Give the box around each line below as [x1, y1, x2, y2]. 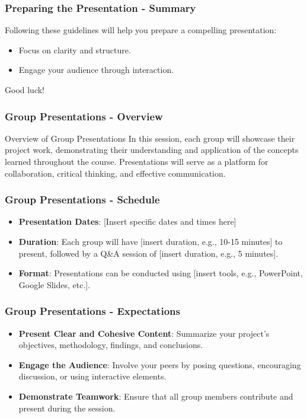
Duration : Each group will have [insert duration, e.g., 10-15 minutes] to [18, 235, 283, 247]
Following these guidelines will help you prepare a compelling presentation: [5, 24, 277, 36]
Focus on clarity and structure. [18, 43, 131, 56]
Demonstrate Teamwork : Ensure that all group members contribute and [18, 390, 293, 402]
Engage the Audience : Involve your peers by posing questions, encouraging [18, 358, 301, 371]
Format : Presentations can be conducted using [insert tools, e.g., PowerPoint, [18, 267, 303, 279]
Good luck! [5, 84, 45, 95]
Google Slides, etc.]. [18, 278, 91, 291]
